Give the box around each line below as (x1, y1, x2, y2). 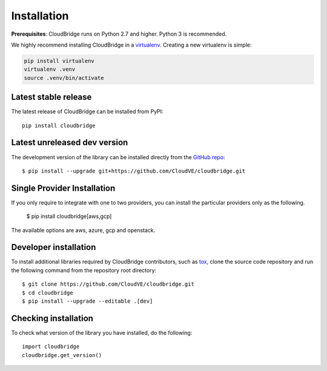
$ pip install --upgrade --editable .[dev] (22, 298, 153, 305)
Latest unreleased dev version (11, 137, 128, 148)
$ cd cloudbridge (22, 289, 73, 296)
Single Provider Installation (11, 183, 116, 193)
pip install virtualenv (24, 57, 95, 64)
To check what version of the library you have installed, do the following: (11, 329, 193, 336)
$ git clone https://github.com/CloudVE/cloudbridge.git (22, 281, 195, 287)
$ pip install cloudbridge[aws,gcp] (26, 212, 112, 220)
